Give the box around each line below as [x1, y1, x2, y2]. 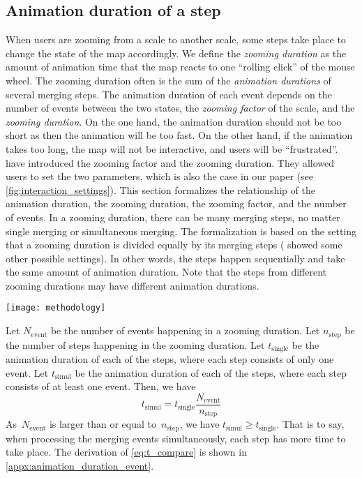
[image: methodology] [6, 303, 106, 313]
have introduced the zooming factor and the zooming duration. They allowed [6, 155, 335, 170]
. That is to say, [276, 417, 345, 431]
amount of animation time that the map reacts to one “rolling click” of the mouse [6, 59, 355, 74]
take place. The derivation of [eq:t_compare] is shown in [6, 445, 247, 459]
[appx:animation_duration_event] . [6, 458, 154, 472]
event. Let [6, 365, 49, 380]
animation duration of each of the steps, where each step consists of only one [6, 352, 334, 366]
